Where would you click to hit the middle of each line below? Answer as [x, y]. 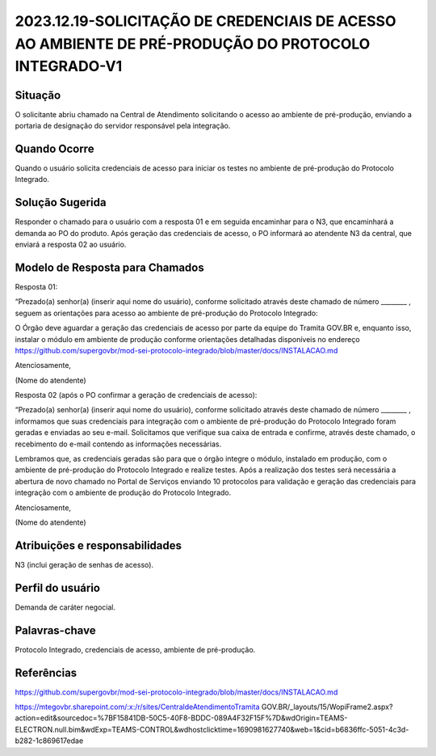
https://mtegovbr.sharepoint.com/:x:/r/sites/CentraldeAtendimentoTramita [137, 707]
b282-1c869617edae [49, 741]
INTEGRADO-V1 [69, 67]
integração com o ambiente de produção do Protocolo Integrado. [123, 492]
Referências [46, 672]
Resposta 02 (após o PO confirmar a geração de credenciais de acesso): [136, 395]
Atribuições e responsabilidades [98, 545]
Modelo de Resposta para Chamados [110, 267]
